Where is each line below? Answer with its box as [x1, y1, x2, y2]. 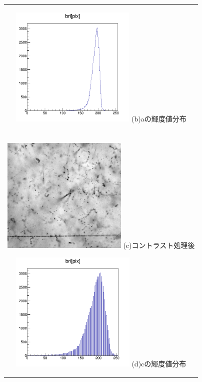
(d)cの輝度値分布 [131, 358, 186, 369]
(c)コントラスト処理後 [123, 240, 195, 250]
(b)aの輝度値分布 [131, 113, 186, 124]
